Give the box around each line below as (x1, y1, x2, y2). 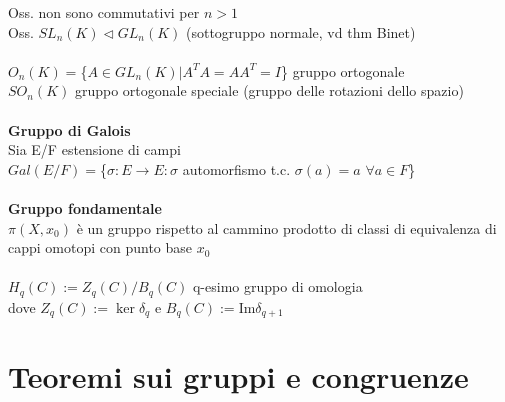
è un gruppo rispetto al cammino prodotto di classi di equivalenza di (76, 217, 497, 238)
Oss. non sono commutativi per (8, 2, 200, 22)
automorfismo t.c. (182, 158, 291, 179)
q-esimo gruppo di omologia (192, 276, 363, 297)
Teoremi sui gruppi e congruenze (8, 356, 469, 397)
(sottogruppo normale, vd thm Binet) (186, 21, 416, 42)
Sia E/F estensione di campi (8, 139, 181, 160)
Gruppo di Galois (8, 119, 131, 140)
